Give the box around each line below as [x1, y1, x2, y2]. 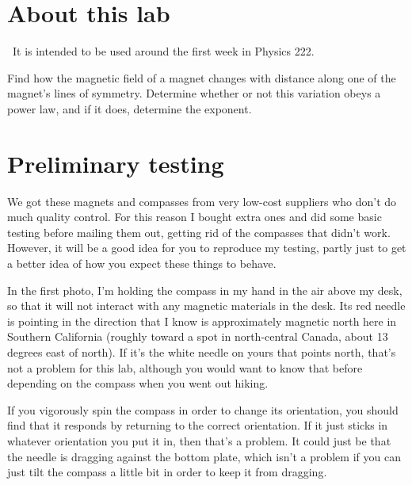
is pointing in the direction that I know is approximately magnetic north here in [7, 312, 397, 329]
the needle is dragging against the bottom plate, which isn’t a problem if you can [7, 448, 401, 464]
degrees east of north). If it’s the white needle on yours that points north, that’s [7, 343, 396, 360]
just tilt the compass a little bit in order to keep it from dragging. [7, 464, 327, 480]
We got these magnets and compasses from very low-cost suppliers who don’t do [7, 193, 397, 209]
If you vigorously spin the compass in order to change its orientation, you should [7, 401, 399, 418]
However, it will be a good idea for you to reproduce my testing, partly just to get [7, 239, 406, 256]
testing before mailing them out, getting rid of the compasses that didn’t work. [7, 223, 391, 240]
